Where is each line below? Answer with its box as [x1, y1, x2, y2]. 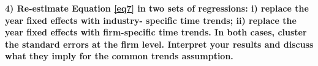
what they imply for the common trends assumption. [5, 50, 233, 62]
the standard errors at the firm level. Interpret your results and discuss [5, 37, 314, 50]
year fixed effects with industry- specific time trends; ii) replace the [5, 13, 297, 26]
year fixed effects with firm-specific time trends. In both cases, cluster [5, 26, 307, 38]
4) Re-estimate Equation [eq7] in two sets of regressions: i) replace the [5, 2, 309, 14]
